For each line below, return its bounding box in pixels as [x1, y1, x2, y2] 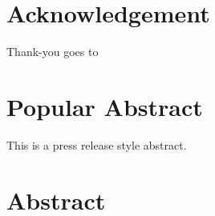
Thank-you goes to [6, 43, 99, 60]
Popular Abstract [6, 90, 203, 122]
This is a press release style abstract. [6, 136, 187, 153]
